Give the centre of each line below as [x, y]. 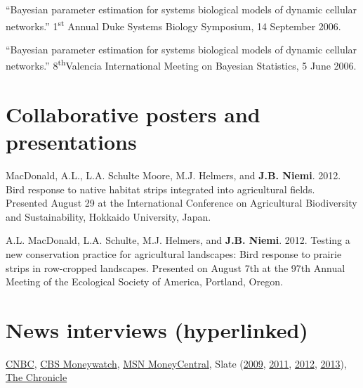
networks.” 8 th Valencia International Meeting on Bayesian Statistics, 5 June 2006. [181, 65]
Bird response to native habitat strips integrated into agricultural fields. [160, 189]
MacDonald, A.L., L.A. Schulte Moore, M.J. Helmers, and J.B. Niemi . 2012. [173, 175]
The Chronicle [37, 377]
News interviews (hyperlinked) [157, 329]
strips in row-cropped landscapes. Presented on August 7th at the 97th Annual [176, 267]
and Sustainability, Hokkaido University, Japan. [108, 216]
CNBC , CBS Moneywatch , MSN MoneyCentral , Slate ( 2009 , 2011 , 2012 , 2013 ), [176, 363]
